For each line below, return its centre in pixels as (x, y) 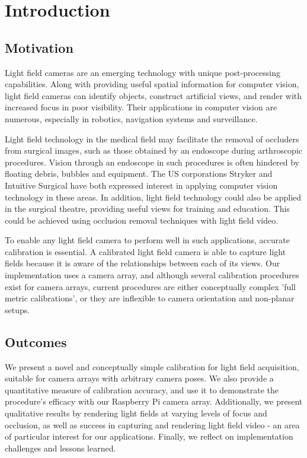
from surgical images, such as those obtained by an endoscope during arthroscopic (154, 150)
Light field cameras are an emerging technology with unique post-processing (143, 72)
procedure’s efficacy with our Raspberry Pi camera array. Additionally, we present (154, 401)
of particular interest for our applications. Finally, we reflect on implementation (149, 436)
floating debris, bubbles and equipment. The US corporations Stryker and (139, 174)
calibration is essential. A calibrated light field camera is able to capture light (145, 251)
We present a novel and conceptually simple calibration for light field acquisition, (152, 366)
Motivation (39, 47)
